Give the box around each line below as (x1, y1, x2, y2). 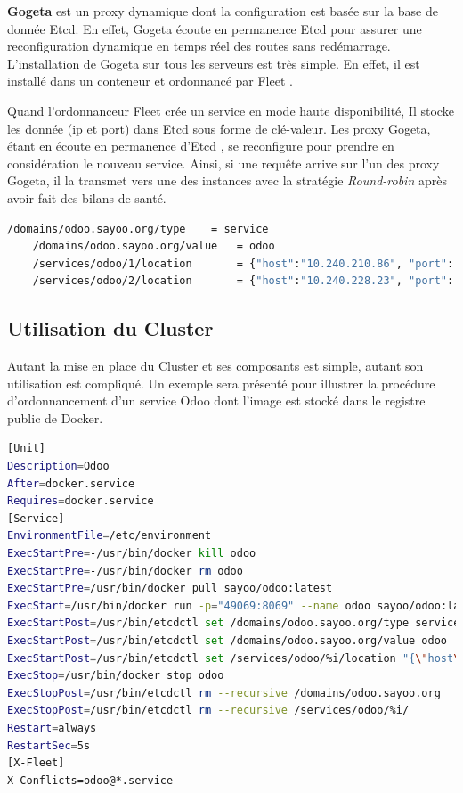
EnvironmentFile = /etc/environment (7, 529, 212, 543)
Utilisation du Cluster (7, 315, 214, 342)
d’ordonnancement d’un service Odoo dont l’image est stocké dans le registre (7, 391, 426, 410)
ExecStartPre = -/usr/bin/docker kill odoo (7, 547, 256, 560)
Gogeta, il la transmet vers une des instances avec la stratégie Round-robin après (7, 171, 447, 190)
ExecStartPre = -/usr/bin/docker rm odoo (7, 564, 243, 577)
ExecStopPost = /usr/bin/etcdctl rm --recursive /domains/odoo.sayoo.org (7, 686, 441, 699)
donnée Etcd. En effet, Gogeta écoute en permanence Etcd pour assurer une (7, 19, 422, 37)
